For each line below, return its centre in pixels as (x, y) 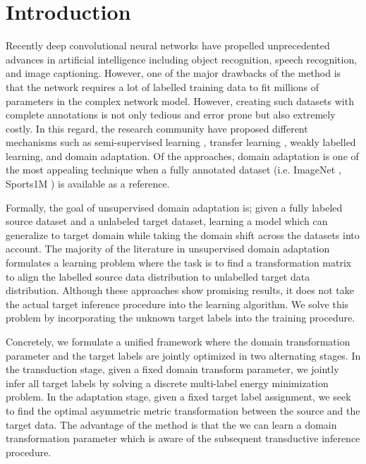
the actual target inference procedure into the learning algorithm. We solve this (177, 304)
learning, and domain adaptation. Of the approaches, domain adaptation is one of (182, 155)
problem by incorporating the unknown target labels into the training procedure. (181, 318)
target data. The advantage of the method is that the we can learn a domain (171, 424)
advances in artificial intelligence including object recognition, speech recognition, (182, 59)
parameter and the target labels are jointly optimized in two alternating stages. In (183, 355)
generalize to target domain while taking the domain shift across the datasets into (183, 234)
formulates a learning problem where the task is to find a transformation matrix (179, 263)
